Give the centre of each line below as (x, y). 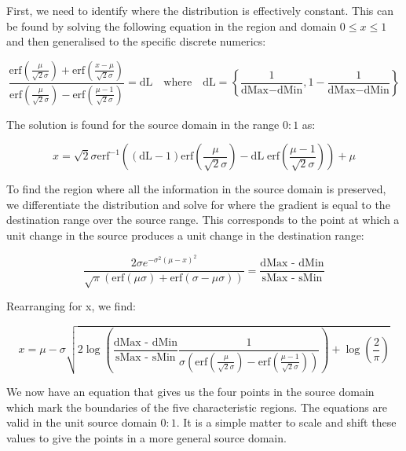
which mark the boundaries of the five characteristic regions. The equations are (197, 407)
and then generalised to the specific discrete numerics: (136, 41)
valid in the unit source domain (82, 422)
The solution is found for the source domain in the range (143, 124)
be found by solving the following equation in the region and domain (172, 26)
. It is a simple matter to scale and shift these (286, 422)
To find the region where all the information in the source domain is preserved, (196, 189)
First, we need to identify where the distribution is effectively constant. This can (200, 10)
